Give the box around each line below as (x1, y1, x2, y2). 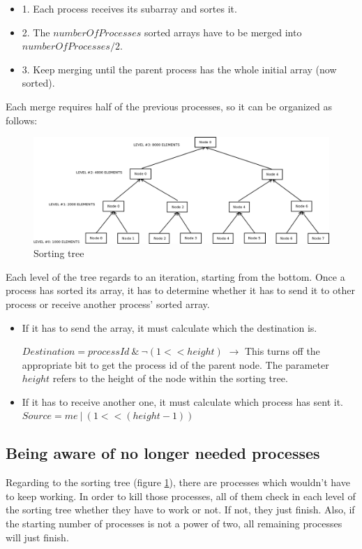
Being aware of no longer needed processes (6, 442, 320, 464)
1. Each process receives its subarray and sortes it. (22, 1, 237, 15)
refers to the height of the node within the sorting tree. (52, 371, 288, 386)
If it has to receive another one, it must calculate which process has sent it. (22, 394, 343, 409)
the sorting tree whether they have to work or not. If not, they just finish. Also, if (6, 502, 355, 517)
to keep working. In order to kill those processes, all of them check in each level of (6, 488, 356, 503)
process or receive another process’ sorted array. (6, 296, 210, 311)
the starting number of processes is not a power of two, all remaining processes (6, 516, 342, 531)
